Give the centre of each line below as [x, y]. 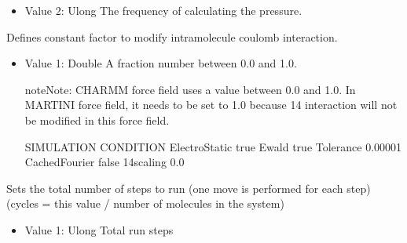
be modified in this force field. [97, 120]
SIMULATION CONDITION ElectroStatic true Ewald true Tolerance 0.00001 [213, 146]
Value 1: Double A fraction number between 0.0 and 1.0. [161, 63]
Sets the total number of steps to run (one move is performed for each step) [189, 188]
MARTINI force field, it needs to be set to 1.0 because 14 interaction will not [211, 105]
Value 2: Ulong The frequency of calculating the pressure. [163, 10]
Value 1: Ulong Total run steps [99, 229]
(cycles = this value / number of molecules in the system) [145, 203]
